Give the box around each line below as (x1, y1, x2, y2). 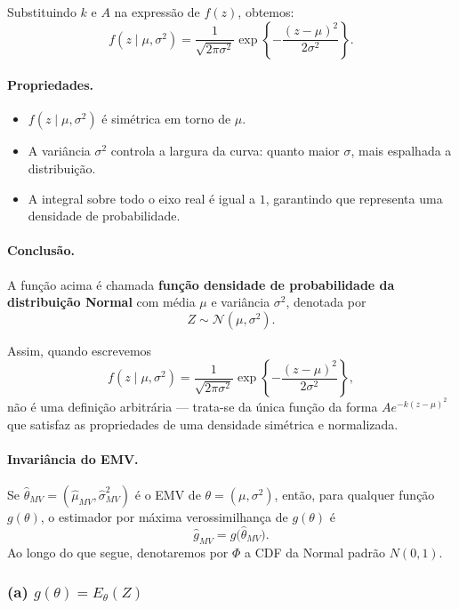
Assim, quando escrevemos (7, 341, 152, 359)
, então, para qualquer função (274, 485, 435, 503)
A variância (28, 141, 91, 160)
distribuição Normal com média (7, 292, 196, 311)
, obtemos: (238, 3, 294, 20)
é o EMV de (134, 485, 201, 503)
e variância (211, 292, 270, 311)
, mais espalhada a (350, 141, 452, 160)
